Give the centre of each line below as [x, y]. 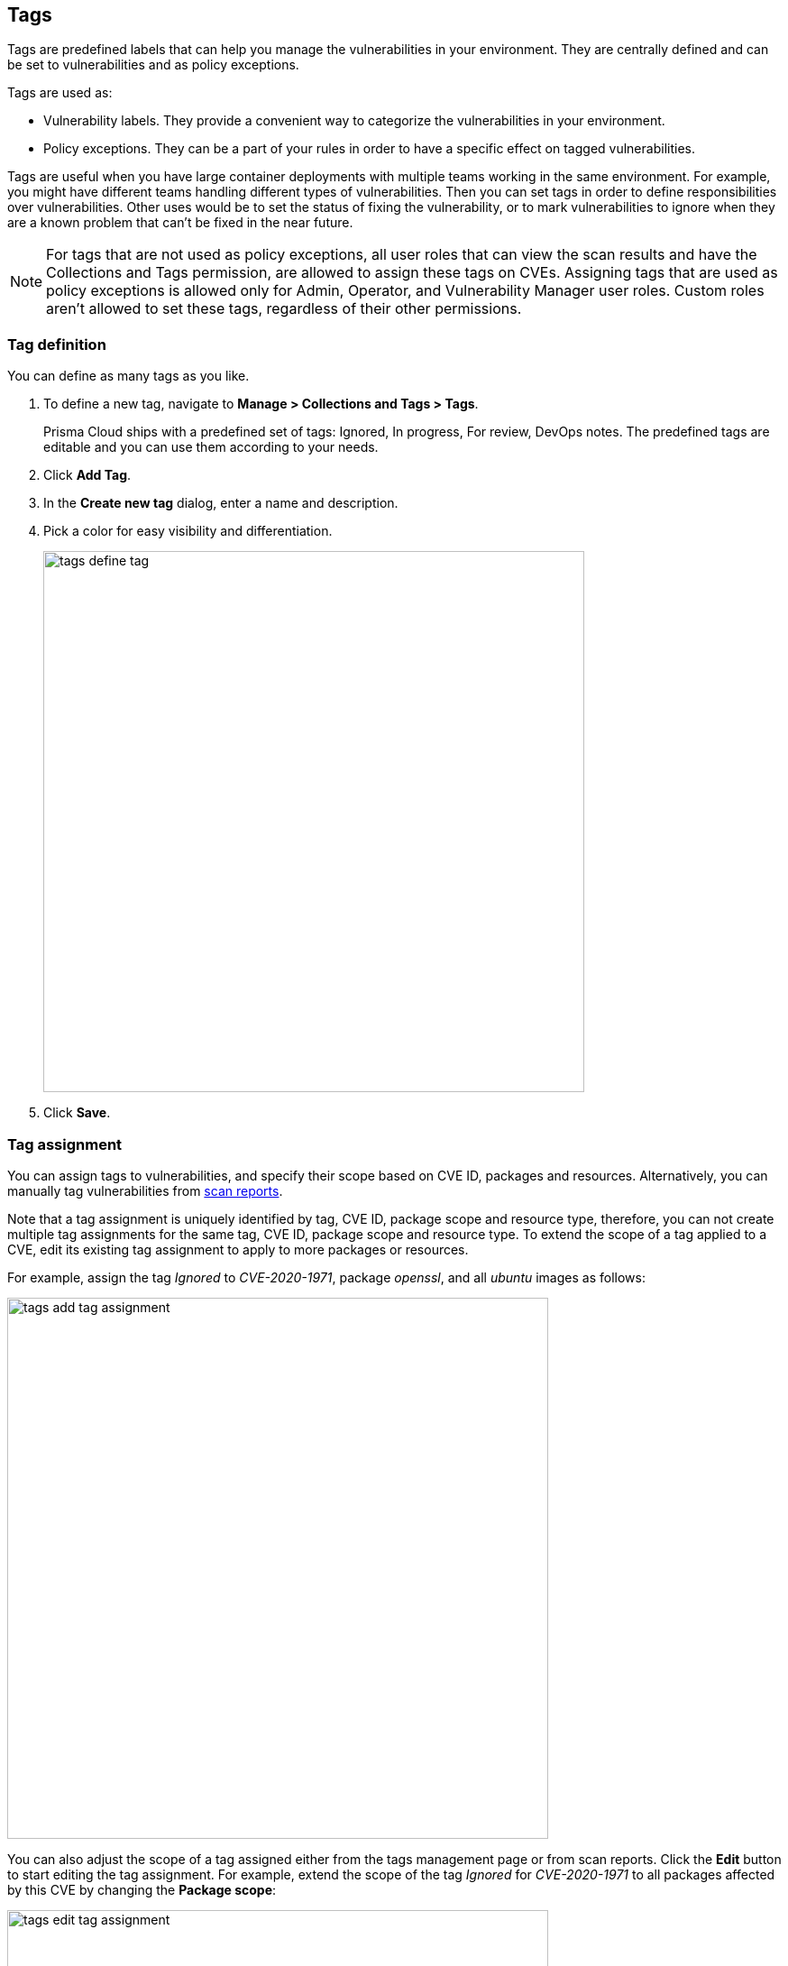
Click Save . [77, 1113]
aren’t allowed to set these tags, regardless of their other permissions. [284, 309]
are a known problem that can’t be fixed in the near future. [180, 223]
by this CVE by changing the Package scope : [142, 1889]
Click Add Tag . [87, 475]
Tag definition [57, 344]
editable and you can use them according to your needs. [211, 447]
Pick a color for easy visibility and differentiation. [188, 531]
